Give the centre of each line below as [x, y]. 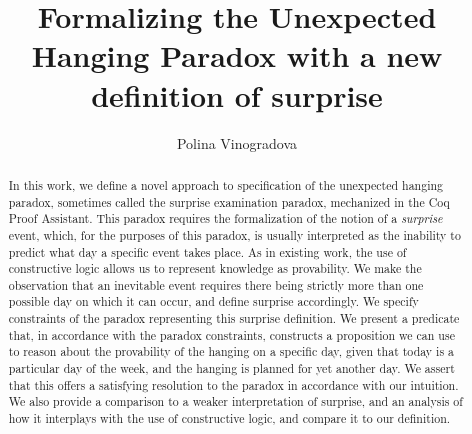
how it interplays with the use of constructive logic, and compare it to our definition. [229, 418]
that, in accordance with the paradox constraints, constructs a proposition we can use [231, 334]
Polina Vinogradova [237, 142]
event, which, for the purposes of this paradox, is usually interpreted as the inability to [234, 234]
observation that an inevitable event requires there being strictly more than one [216, 284]
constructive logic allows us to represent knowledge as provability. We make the [215, 268]
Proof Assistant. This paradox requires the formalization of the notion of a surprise [225, 218]
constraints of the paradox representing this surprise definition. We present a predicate [234, 318]
